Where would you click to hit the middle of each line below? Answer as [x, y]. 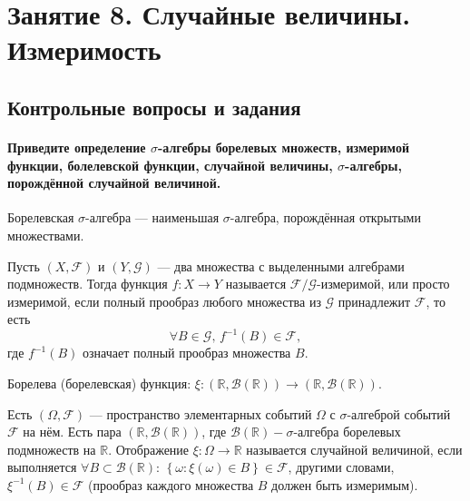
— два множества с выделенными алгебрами [281, 265]
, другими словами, [341, 467]
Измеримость [84, 49]
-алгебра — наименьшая [152, 217]
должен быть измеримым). [345, 484]
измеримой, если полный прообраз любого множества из [164, 301]
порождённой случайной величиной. [114, 183]
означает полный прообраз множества [187, 353]
